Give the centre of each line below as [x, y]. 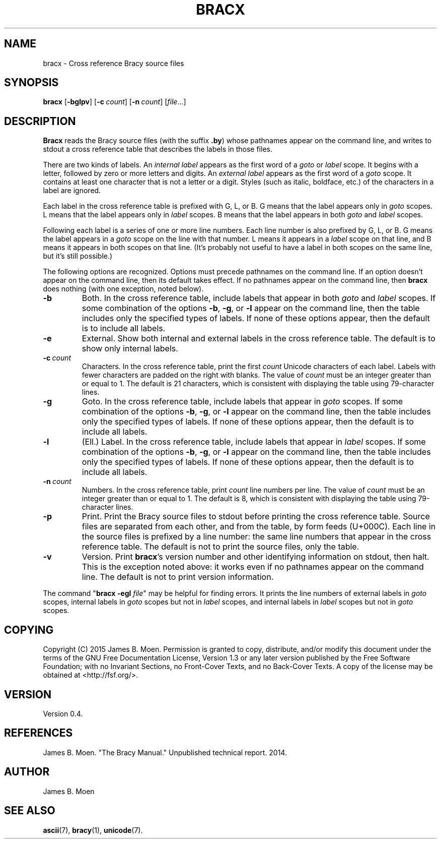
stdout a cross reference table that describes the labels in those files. [158, 149]
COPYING [29, 630]
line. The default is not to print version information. [178, 577]
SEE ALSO [30, 811]
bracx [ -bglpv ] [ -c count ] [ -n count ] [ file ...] [115, 102]
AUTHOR [27, 772]
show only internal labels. [130, 349]
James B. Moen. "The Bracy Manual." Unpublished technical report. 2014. [165, 752]
